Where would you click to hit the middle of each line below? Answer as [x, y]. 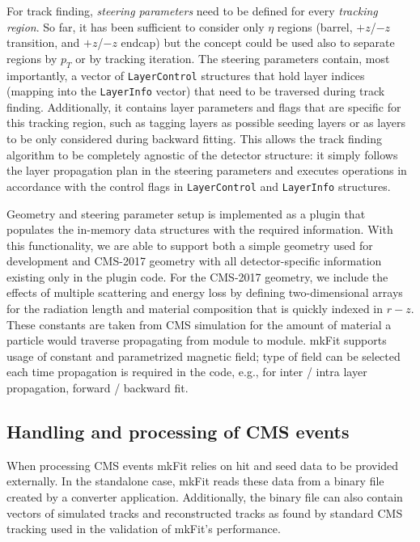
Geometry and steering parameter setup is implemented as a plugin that [186, 213]
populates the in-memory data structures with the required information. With [200, 229]
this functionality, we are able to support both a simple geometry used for [190, 245]
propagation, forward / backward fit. [98, 388]
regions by [32, 58]
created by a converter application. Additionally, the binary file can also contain [205, 497]
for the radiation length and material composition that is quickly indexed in [195, 309]
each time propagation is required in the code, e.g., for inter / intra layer [187, 372]
